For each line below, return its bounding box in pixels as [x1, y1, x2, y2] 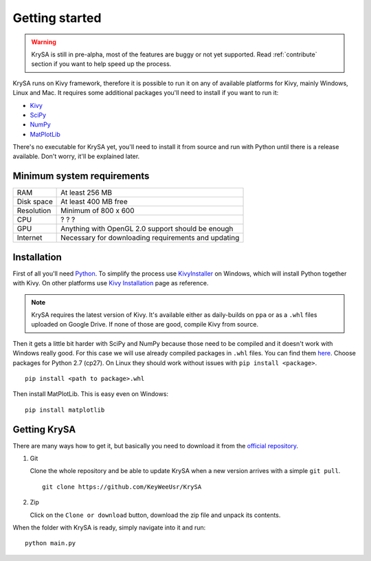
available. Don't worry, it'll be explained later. [12, 152, 140, 161]
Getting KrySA [12, 423, 76, 435]
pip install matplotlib [25, 406, 105, 414]
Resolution [16, 206, 52, 216]
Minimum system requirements [12, 170, 150, 182]
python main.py [25, 540, 76, 547]
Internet [16, 233, 43, 243]
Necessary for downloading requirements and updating [60, 233, 240, 243]
